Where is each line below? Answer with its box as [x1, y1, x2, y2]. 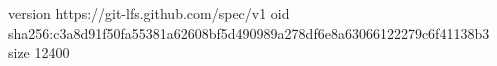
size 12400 [8, 42, 70, 63]
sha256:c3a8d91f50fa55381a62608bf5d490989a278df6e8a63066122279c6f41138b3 [8, 22, 490, 43]
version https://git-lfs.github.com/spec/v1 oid [8, 3, 290, 23]
